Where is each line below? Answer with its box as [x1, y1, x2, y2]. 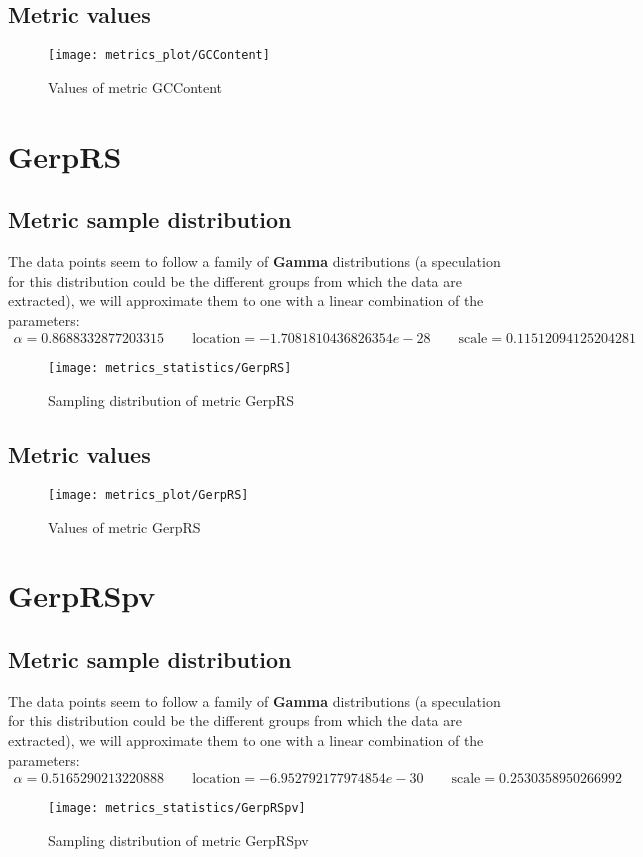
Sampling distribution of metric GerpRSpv [48, 829, 309, 850]
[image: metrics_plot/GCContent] [48, 48, 270, 63]
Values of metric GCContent [48, 76, 223, 97]
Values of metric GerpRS [48, 516, 201, 537]
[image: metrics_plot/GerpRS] [48, 487, 249, 502]
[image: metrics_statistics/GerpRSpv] [48, 801, 306, 816]
